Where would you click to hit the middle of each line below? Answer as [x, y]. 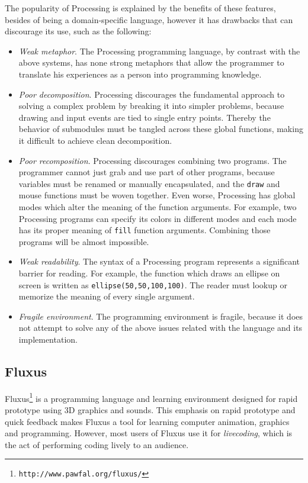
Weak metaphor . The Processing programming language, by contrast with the [159, 51]
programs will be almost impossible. [84, 241]
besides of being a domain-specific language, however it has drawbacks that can [149, 19]
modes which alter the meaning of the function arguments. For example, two [158, 206]
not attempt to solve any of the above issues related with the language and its [161, 328]
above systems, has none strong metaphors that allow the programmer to [151, 62]
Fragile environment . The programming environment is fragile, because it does [161, 316]
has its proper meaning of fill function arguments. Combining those [145, 230]
